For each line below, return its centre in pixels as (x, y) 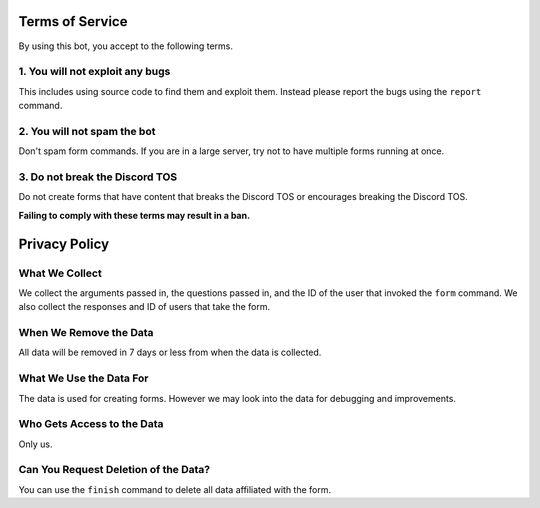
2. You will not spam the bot (87, 131)
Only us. (35, 444)
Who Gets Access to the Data (91, 424)
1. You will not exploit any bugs (94, 72)
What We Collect (60, 273)
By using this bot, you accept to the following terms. (126, 46)
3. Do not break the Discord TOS (98, 177)
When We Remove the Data (86, 333)
